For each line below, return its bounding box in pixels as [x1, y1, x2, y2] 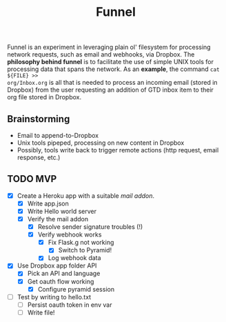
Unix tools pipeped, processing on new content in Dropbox [17, 139, 185, 147]
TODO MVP [7, 173, 57, 185]
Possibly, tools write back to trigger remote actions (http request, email [17, 146, 219, 154]
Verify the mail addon [27, 215, 88, 223]
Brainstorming [7, 113, 70, 125]
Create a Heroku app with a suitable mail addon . [17, 191, 155, 200]
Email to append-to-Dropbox [17, 132, 99, 139]
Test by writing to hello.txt [17, 292, 92, 301]
